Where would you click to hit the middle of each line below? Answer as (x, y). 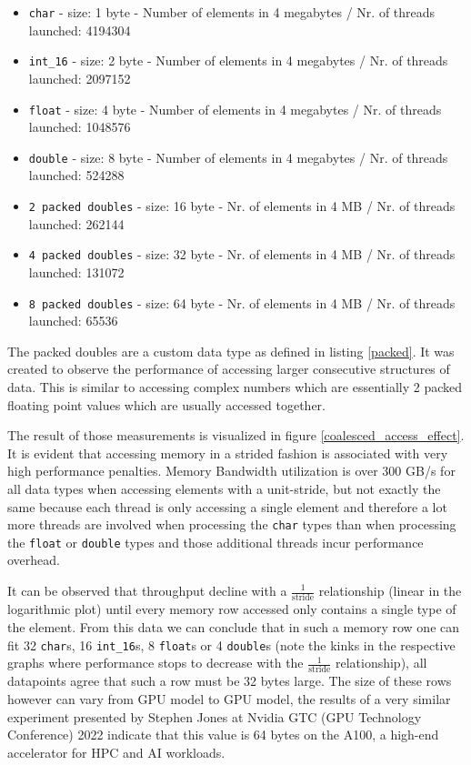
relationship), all (381, 663)
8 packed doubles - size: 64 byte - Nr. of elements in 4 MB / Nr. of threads (242, 302)
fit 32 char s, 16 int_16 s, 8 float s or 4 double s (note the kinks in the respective (231, 644)
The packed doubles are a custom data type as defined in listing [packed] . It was (231, 351)
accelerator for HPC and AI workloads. (116, 752)
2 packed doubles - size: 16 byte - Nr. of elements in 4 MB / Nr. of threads (242, 206)
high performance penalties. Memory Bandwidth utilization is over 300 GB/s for (231, 471)
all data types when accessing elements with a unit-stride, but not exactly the (224, 488)
